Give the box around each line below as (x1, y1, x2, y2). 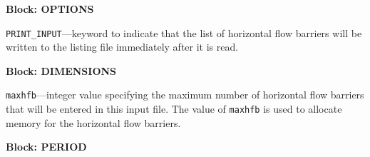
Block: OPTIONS (6, 1, 94, 16)
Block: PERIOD (6, 139, 87, 154)
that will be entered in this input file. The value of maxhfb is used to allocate (6, 101, 342, 116)
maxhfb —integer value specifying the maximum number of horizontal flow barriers (6, 87, 364, 102)
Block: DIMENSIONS (6, 63, 117, 78)
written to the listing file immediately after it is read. (6, 39, 239, 54)
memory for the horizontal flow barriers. (6, 115, 181, 130)
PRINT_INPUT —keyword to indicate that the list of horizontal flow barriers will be (6, 25, 362, 40)
